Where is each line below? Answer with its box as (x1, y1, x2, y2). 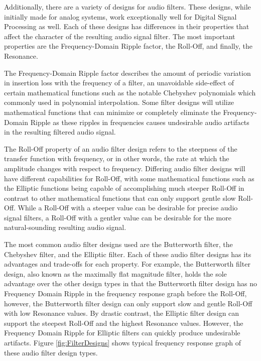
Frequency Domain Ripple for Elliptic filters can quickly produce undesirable (4, 327, 240, 338)
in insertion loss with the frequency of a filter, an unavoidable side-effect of (4, 77, 234, 88)
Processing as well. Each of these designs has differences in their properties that (4, 21, 249, 32)
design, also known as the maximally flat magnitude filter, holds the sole (4, 268, 227, 279)
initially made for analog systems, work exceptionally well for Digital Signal (4, 11, 237, 22)
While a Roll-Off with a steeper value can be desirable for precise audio (18, 202, 238, 213)
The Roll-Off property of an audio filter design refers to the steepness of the (4, 143, 237, 154)
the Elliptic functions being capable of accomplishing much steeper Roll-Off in (4, 183, 244, 193)
